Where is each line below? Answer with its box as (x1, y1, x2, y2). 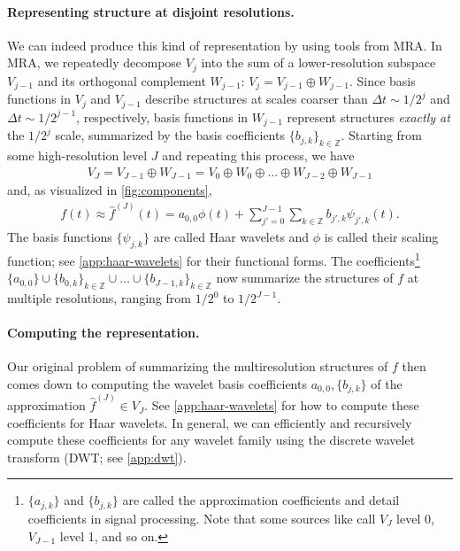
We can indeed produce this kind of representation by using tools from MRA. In (7, 35, 442, 54)
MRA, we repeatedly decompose (7, 53, 182, 72)
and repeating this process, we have (162, 146, 355, 164)
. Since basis (349, 71, 416, 89)
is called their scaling (324, 228, 439, 246)
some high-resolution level (7, 146, 148, 164)
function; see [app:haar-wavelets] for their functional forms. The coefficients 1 (7, 248, 420, 269)
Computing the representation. (7, 323, 200, 342)
